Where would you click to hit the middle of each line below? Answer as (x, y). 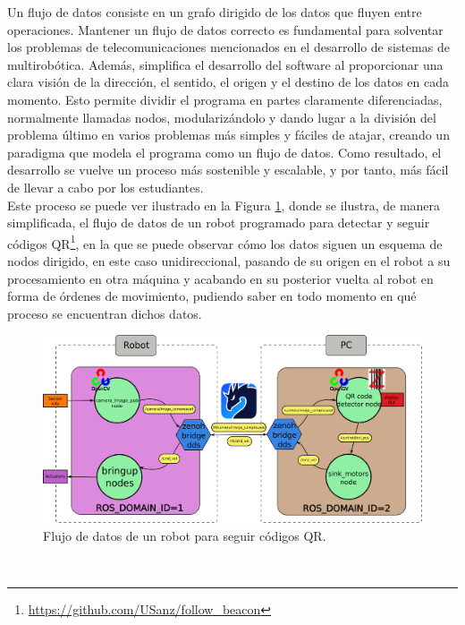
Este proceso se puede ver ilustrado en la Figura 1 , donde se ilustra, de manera (224, 205)
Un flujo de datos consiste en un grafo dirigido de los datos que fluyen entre (215, 12)
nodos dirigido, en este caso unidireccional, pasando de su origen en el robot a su (229, 260)
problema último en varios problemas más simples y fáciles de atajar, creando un (228, 135)
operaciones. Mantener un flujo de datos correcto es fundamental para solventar (225, 29)
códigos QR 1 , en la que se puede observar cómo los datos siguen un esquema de (225, 242)
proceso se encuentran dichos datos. (105, 313)
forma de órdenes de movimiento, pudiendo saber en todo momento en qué (212, 296)
